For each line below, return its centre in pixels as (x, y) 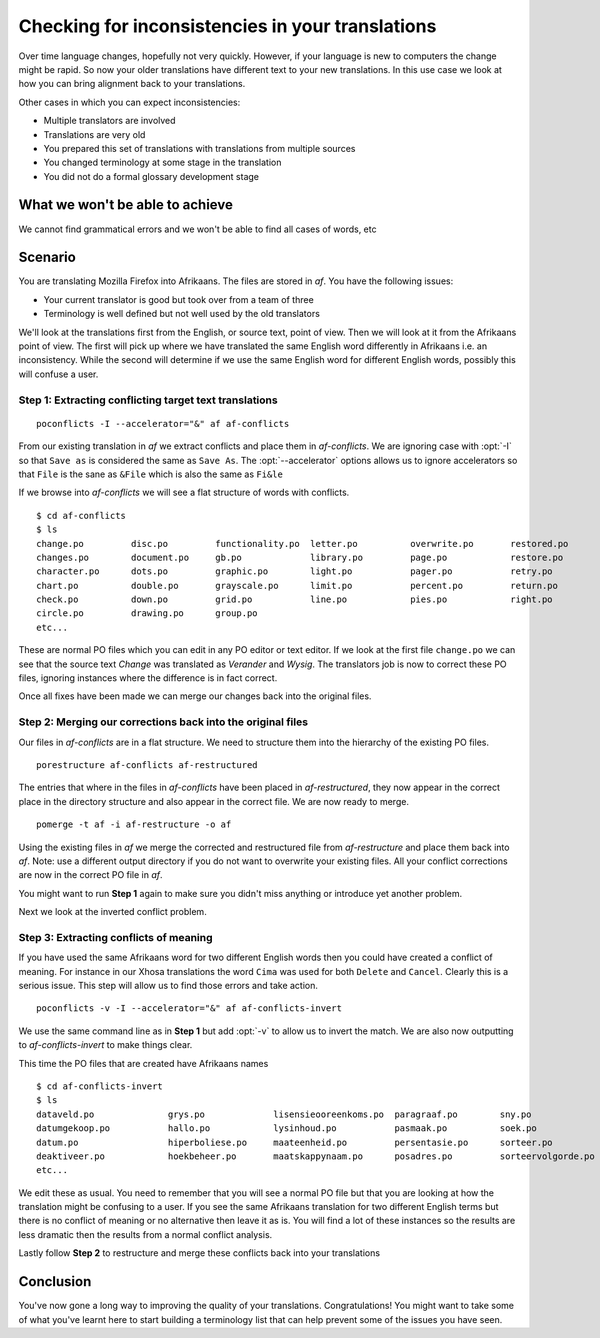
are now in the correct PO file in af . (91, 875)
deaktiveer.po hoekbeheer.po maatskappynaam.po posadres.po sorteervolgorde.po (315, 1156)
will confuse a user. (58, 374)
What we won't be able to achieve (126, 205)
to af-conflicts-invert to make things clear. (105, 1045)
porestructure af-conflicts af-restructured (147, 764)
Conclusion (55, 1281)
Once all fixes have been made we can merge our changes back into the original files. (195, 696)
